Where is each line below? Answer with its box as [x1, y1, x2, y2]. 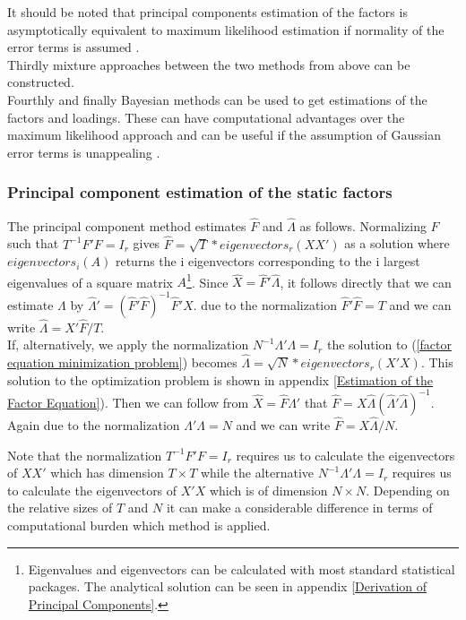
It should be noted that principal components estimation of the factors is [7, 3, 408, 21]
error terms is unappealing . [7, 142, 160, 161]
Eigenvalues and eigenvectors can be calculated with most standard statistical [28, 559, 455, 578]
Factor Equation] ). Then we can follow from [7, 392, 249, 411]
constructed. [7, 73, 74, 91]
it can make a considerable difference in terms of [166, 498, 433, 517]
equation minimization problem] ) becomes [7, 353, 237, 372]
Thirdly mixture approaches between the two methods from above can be [7, 55, 410, 73]
